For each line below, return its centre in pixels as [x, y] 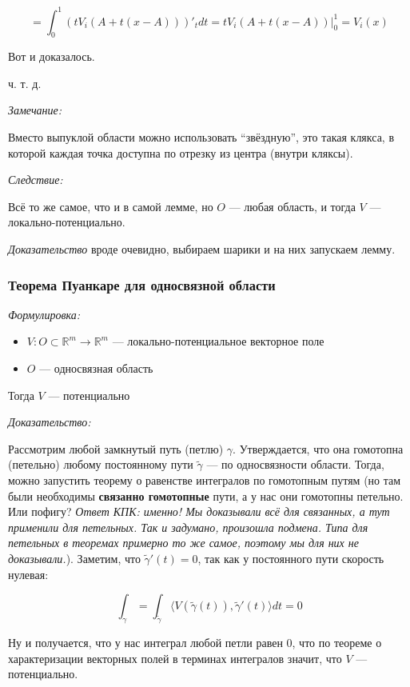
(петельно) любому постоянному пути [101, 464]
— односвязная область [96, 368]
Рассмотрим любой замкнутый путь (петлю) [116, 448]
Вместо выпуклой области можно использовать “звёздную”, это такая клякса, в [201, 137]
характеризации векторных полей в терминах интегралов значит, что [175, 658]
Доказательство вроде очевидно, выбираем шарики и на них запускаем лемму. [202, 249]
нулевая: [28, 574]
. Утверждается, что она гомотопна [318, 448]
